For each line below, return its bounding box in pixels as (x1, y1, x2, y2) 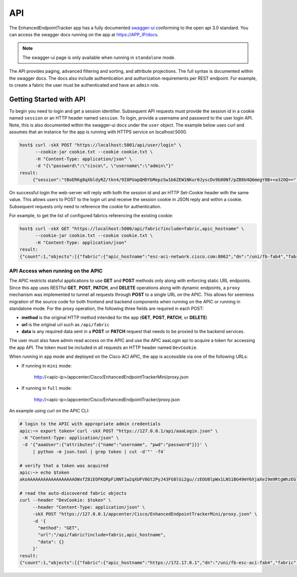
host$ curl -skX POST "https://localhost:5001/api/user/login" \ (19, 142, 182, 148)
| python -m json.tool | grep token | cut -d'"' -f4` (32, 449, 166, 455)
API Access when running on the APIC (9, 267, 103, 274)
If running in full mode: (21, 385, 72, 391)
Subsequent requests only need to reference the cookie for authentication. (9, 203, 162, 209)
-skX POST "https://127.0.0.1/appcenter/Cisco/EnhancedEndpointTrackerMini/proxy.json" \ (32, 511, 257, 517)
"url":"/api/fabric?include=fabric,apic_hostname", (38, 532, 166, 538)
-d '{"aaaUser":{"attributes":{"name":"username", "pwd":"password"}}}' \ (22, 442, 208, 448)
